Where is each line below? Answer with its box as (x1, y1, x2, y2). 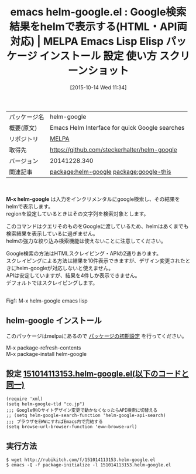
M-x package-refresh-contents (6, 344, 81, 351)
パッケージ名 (9, 113, 44, 121)
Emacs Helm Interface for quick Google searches (49, 123, 185, 132)
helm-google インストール (6, 315, 102, 326)
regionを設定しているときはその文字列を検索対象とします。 (6, 210, 149, 217)
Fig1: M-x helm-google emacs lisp (6, 297, 88, 304)
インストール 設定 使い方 (39, 49, 157, 63)
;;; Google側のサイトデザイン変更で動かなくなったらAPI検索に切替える (6, 407, 158, 413)
